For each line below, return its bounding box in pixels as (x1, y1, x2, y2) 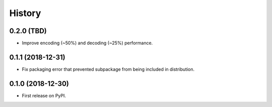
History (9, 8, 41, 19)
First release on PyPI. (22, 92, 66, 98)
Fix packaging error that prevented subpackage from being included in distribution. (22, 66, 195, 72)
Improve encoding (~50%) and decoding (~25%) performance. (22, 40, 153, 46)
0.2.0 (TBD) (9, 27, 47, 35)
